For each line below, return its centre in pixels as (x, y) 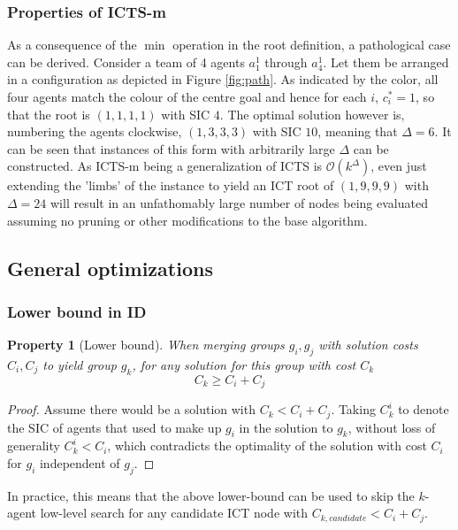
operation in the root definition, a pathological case (312, 45)
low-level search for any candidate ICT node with (174, 513)
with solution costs (368, 345)
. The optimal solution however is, (312, 114)
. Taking (353, 409)
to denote (424, 409)
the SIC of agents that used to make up (114, 427)
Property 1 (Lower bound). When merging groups (146, 345)
